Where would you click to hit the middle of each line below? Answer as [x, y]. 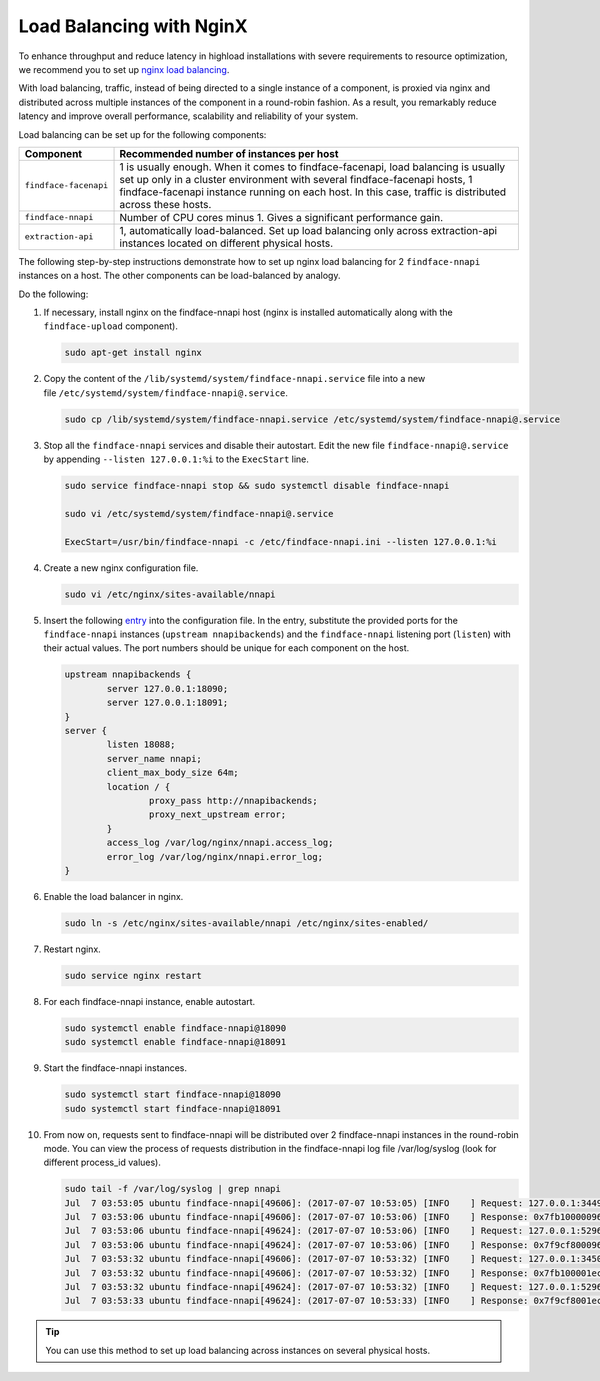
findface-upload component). [111, 326]
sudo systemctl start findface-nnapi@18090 [173, 1094]
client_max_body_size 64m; [172, 773]
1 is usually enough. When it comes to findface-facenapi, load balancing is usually [312, 167]
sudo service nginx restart [133, 975]
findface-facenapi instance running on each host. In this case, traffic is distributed [313, 192]
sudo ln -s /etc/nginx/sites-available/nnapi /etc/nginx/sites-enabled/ [246, 923]
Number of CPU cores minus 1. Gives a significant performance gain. [281, 217]
